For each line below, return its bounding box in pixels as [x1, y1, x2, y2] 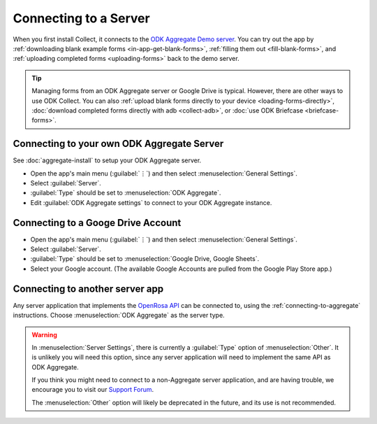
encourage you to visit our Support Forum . [31, 386, 154, 394]
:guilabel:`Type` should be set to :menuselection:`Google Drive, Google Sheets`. [30, 255, 260, 263]
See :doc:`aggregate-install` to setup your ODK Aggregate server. [13, 156, 202, 164]
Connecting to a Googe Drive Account [13, 217, 182, 229]
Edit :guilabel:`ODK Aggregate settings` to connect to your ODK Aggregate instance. [30, 198, 272, 206]
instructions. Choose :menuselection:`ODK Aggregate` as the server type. [13, 311, 225, 320]
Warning [31, 330, 57, 339]
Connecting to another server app [13, 283, 164, 295]
